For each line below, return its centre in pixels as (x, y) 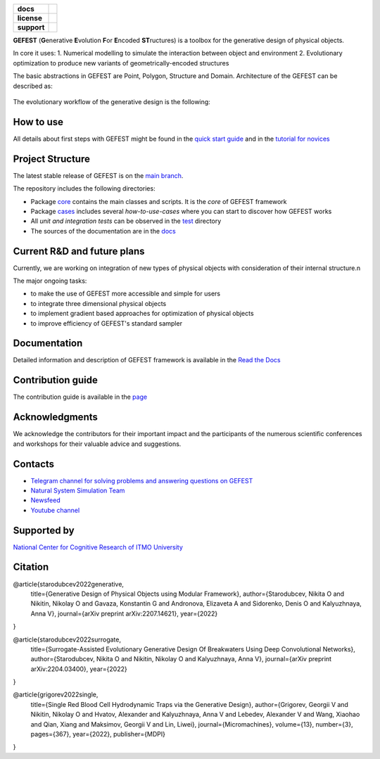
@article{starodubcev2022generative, (69, 584)
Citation (31, 567)
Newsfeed (45, 500)
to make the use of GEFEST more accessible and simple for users (126, 294)
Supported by (44, 530)
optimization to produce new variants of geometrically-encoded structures (121, 63)
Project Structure (52, 159)
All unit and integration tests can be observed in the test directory (126, 221)
